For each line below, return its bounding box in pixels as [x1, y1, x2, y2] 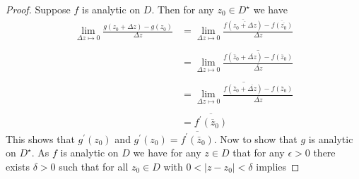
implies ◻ [256, 159, 300, 174]
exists [6, 159, 30, 174]
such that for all [59, 159, 129, 174]
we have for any [133, 145, 201, 160]
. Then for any [151, 2, 214, 16]
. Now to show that [213, 131, 298, 146]
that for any [233, 145, 285, 160]
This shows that [6, 131, 75, 146]
